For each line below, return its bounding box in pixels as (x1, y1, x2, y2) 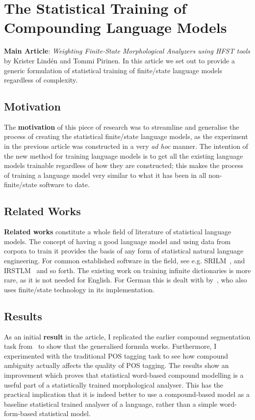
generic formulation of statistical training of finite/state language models (4, 65, 222, 75)
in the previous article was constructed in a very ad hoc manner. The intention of (4, 141, 248, 151)
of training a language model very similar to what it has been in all (4, 169, 206, 180)
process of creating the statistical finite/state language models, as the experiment (4, 131, 248, 141)
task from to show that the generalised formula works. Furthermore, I (4, 341, 217, 351)
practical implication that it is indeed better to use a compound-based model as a (4, 389, 250, 399)
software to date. (39, 179, 90, 190)
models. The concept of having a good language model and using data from (4, 236, 231, 246)
